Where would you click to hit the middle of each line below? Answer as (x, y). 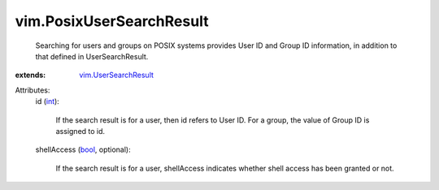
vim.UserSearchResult (117, 75)
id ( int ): (48, 101)
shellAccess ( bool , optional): (83, 149)
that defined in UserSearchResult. (92, 56)
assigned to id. (80, 131)
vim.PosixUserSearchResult (112, 21)
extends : (30, 75)
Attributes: (33, 90)
